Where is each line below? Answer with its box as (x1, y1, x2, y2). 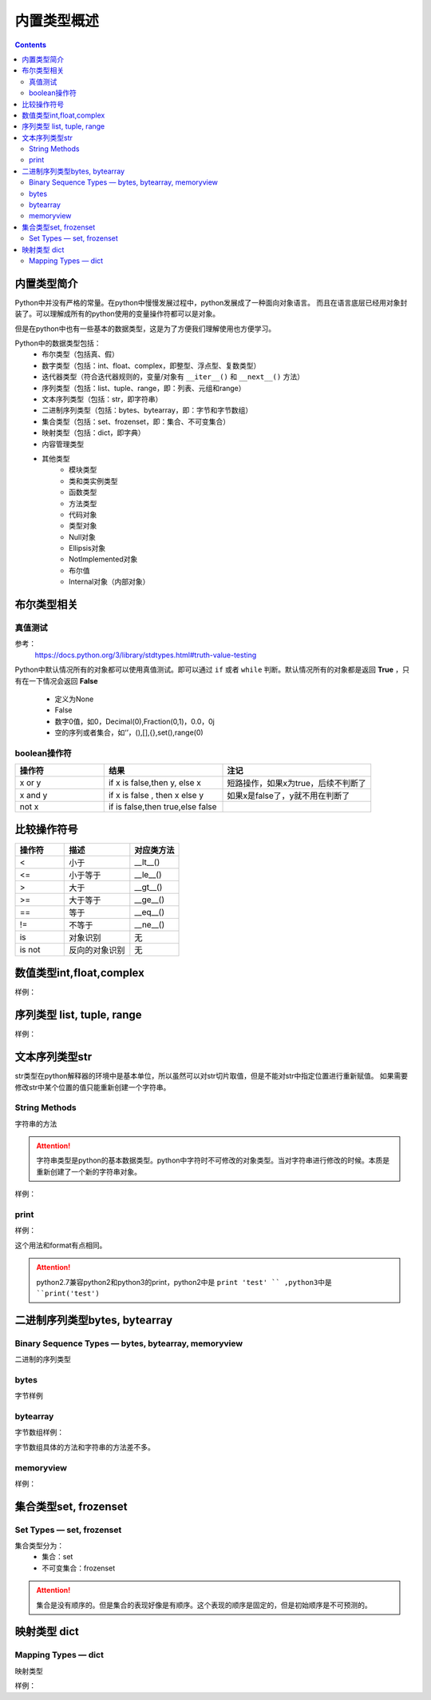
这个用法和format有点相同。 (14, 1240, 107, 1250)
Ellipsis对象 (69, 544, 106, 553)
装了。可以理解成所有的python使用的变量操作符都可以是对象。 (14, 309, 219, 319)
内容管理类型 (42, 439, 84, 449)
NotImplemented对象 (69, 554, 138, 564)
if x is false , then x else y (108, 790, 204, 801)
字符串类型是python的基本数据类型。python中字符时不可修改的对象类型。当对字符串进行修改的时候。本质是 (36, 1155, 390, 1165)
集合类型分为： (14, 1541, 64, 1550)
